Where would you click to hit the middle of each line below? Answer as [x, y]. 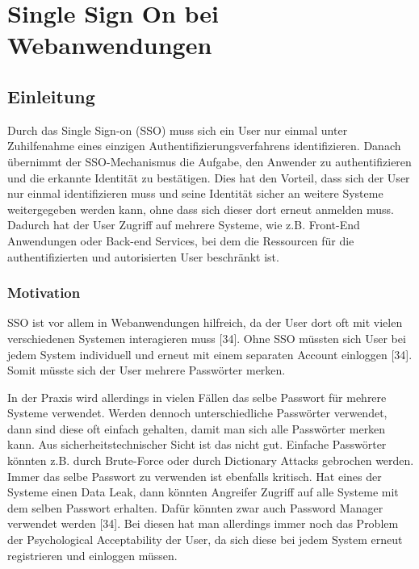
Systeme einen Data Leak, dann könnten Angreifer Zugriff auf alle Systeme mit [203, 492]
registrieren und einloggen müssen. [92, 555]
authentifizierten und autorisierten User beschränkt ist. [143, 256]
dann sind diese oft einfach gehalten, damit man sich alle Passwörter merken [197, 428]
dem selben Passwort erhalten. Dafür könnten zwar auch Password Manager [195, 507]
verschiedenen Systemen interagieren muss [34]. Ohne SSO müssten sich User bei [207, 338]
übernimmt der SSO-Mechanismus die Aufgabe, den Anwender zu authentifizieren [209, 161]
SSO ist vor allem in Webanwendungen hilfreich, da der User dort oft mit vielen [205, 322]
